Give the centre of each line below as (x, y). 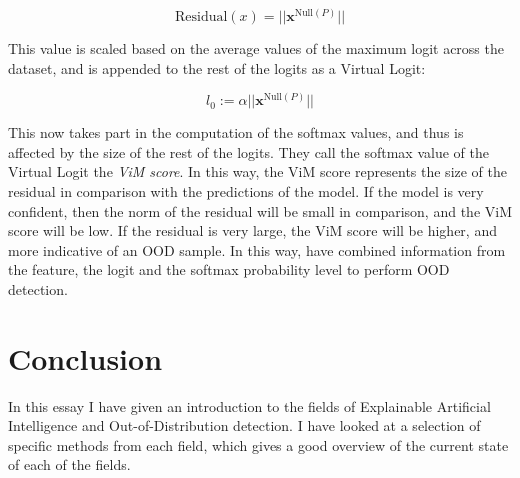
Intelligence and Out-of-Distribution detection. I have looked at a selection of (244, 425)
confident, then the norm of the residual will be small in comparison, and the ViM (260, 210)
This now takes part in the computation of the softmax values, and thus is (236, 132)
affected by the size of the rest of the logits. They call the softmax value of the (248, 151)
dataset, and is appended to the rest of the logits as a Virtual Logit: (217, 67)
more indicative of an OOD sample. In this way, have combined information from (257, 249)
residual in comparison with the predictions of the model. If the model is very (246, 191)
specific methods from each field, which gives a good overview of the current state (258, 444)
